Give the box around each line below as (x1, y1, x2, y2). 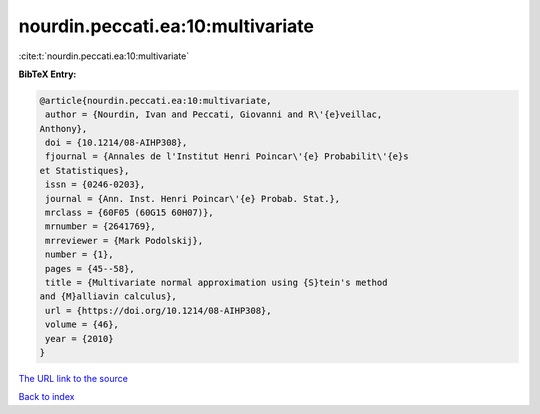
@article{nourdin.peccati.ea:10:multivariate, (39, 95, 272, 106)
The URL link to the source (18, 372, 129, 384)
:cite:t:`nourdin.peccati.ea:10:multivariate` (18, 50, 190, 62)
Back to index (18, 391, 75, 403)
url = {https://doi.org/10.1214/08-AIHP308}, (45, 305, 272, 316)
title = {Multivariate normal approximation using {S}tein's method (45, 277, 388, 288)
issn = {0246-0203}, (45, 179, 146, 190)
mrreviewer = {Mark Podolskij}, (45, 235, 204, 246)
